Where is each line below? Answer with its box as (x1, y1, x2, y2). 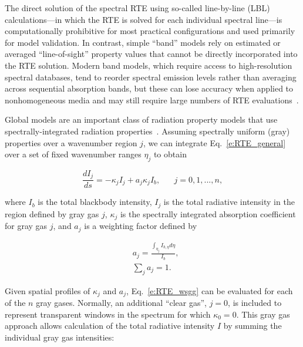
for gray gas (5, 220, 48, 232)
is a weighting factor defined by (84, 220, 197, 232)
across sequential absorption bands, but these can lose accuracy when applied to (5, 82, 294, 95)
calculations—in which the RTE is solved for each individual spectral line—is (5, 13, 282, 25)
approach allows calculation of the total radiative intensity (5, 319, 215, 332)
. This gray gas (236, 308, 290, 320)
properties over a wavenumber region (5, 136, 137, 149)
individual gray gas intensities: (5, 331, 115, 343)
